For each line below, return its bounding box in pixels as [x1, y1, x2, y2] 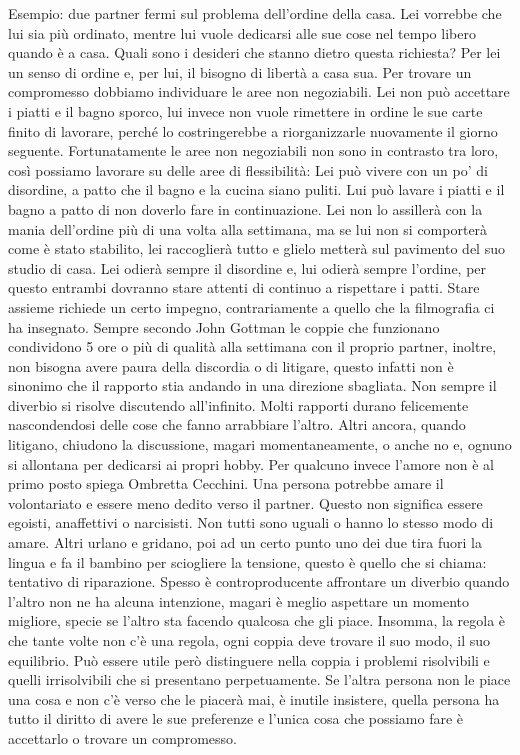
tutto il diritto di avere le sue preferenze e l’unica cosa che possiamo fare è [8, 708, 464, 729]
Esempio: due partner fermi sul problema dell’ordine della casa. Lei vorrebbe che [8, 3, 502, 23]
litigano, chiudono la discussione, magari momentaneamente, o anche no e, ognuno [8, 434, 512, 455]
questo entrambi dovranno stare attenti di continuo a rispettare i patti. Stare [8, 277, 480, 298]
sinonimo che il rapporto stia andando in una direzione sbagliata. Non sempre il [8, 375, 497, 396]
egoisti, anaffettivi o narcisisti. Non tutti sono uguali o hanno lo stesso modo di [8, 512, 494, 533]
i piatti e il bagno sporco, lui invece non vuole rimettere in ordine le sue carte [8, 100, 483, 121]
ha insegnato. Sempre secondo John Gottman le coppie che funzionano [8, 316, 440, 337]
